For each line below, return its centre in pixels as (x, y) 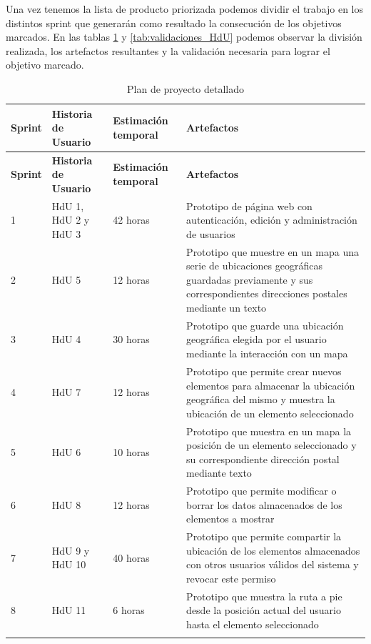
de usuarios (211, 233)
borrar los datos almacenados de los (264, 504)
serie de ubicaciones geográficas (254, 266)
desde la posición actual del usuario (264, 610)
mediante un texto (227, 308)
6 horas (129, 610)
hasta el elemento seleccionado (253, 624)
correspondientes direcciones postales (267, 293)
